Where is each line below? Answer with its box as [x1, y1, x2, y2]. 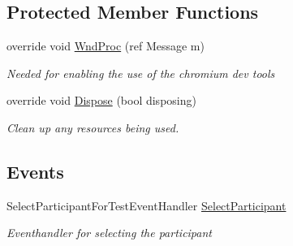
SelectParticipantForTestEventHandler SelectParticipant [6, 196, 287, 214]
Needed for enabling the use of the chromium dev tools [6, 64, 275, 81]
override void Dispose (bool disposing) [6, 92, 196, 109]
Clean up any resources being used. [6, 119, 179, 136]
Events [6, 158, 64, 183]
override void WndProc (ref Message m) [6, 37, 205, 54]
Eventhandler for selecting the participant [6, 224, 212, 241]
